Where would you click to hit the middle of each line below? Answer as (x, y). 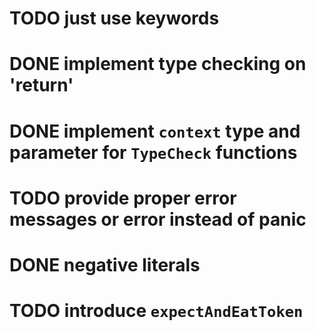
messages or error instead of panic (158, 219)
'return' (41, 85)
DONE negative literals (105, 264)
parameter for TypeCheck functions (153, 152)
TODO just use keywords (114, 18)
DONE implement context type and (155, 131)
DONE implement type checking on (158, 64)
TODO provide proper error (123, 198)
